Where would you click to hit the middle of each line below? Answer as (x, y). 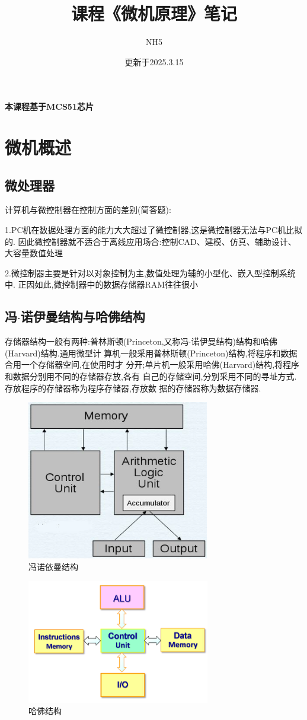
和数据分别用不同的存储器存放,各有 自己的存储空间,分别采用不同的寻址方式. (151, 376)
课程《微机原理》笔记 (154, 13)
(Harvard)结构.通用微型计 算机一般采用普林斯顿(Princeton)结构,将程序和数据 (151, 353)
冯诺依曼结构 (53, 567)
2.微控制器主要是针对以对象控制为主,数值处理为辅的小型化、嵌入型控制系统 (150, 273)
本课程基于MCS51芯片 (49, 106)
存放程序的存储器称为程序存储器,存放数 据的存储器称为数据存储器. (133, 388)
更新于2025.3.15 (154, 61)
